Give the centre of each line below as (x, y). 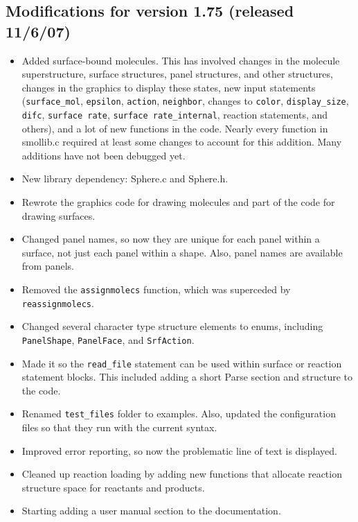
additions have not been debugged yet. (104, 155)
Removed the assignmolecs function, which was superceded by (156, 289)
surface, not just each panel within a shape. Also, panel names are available (182, 252)
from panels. (48, 266)
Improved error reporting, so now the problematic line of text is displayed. (179, 450)
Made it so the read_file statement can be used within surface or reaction (182, 363)
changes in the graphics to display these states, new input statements (169, 87)
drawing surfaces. (59, 215)
